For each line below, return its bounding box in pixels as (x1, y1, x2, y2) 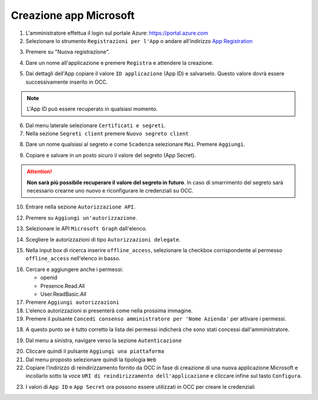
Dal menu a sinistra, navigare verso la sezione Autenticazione (25, 336, 182, 344)
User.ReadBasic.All (40, 290, 87, 297)
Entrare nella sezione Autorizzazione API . (25, 203, 135, 210)
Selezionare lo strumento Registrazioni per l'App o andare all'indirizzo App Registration (25, 37, 253, 44)
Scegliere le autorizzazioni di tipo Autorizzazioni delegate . (25, 236, 181, 243)
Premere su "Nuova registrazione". (25, 48, 110, 55)
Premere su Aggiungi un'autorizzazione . (25, 214, 138, 221)
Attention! (26, 168, 52, 175)
